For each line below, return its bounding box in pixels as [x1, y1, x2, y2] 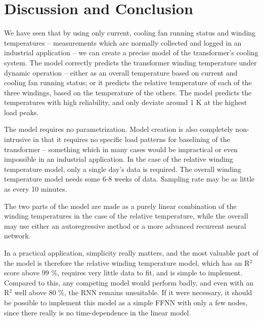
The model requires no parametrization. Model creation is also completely [4, 124, 233, 134]
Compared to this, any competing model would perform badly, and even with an [4, 277, 253, 288]
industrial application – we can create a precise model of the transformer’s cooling [4, 47, 258, 58]
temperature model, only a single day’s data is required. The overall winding [4, 163, 242, 174]
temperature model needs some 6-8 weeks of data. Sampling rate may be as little [4, 173, 255, 184]
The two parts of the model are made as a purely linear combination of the [4, 200, 237, 211]
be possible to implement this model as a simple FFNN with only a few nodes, [4, 297, 248, 307]
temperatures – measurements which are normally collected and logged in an [4, 37, 242, 48]
